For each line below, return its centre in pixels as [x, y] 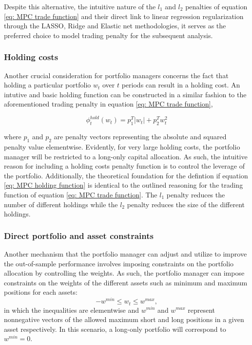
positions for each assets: [41, 292]
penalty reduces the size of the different [186, 204]
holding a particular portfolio [48, 85]
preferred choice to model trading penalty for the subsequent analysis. [108, 35]
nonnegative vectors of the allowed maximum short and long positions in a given [124, 319]
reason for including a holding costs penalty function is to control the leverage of [124, 166]
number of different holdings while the [61, 204]
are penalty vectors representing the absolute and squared [140, 137]
